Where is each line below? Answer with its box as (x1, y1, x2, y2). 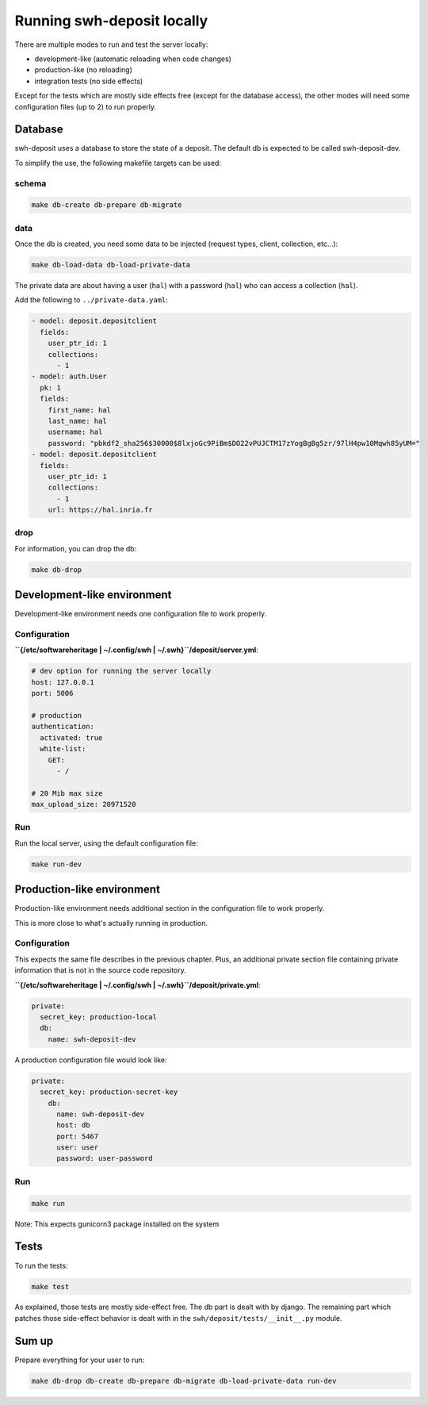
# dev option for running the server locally (31, 666, 212, 676)
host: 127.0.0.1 (31, 678, 95, 686)
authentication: (31, 722, 95, 731)
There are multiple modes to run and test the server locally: (14, 40, 208, 49)
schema (14, 178, 47, 189)
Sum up (14, 1334, 54, 1348)
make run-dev (31, 859, 82, 869)
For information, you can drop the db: (14, 543, 137, 553)
